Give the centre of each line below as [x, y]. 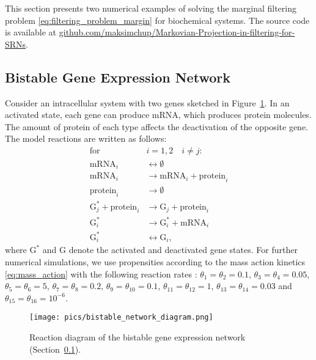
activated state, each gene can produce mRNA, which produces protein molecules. [158, 115]
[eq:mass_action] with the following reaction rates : [101, 274]
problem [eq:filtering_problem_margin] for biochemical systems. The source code [157, 20]
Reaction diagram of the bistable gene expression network [138, 337]
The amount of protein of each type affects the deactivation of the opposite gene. [156, 126]
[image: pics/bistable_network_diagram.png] [121, 318]
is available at [31, 32]
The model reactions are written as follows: [86, 138]
